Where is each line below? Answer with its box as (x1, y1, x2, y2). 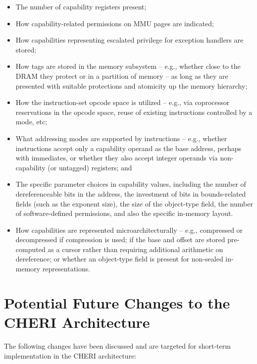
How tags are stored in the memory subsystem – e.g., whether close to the (15, 61, 241, 71)
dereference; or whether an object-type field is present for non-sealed (15, 254, 223, 264)
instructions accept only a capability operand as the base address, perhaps (15, 143, 242, 153)
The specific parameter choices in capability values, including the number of (15, 179, 246, 189)
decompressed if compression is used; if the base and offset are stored (15, 234, 225, 245)
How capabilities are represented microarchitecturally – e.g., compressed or (15, 224, 243, 235)
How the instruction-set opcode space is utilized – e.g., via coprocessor (15, 97, 230, 107)
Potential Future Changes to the (4, 292, 230, 312)
